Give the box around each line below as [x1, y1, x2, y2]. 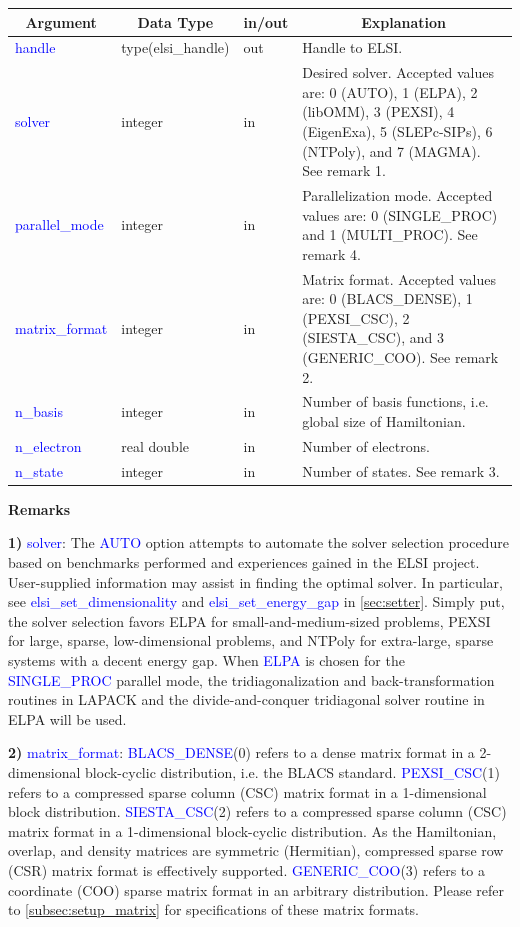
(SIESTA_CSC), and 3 [302, 327, 444, 348]
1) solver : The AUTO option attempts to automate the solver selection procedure [8, 532, 509, 553]
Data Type [137, 11, 214, 32]
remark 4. [302, 243, 362, 264]
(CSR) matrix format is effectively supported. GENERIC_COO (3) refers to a [8, 859, 485, 880]
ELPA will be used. [8, 708, 127, 729]
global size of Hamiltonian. [302, 411, 466, 432]
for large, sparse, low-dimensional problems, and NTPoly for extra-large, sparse [8, 630, 494, 651]
